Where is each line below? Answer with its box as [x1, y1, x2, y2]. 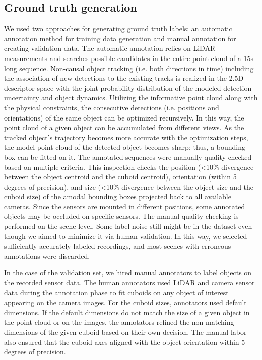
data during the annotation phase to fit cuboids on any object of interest [4, 287, 229, 297]
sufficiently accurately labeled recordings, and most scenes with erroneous [4, 241, 231, 251]
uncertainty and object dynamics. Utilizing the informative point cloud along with [4, 92, 258, 103]
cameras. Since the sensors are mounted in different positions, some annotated [4, 201, 245, 211]
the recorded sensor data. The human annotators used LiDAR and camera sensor [4, 277, 255, 288]
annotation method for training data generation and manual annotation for [4, 33, 236, 43]
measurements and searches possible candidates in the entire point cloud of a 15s [4, 52, 253, 63]
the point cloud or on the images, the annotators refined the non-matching [4, 317, 234, 327]
